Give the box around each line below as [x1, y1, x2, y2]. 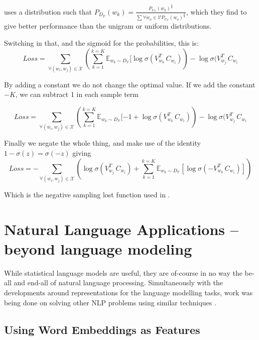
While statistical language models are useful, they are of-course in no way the [4, 267, 242, 278]
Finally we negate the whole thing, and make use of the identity [4, 138, 201, 148]
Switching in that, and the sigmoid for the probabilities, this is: [4, 37, 199, 48]
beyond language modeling [4, 238, 192, 259]
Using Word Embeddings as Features [4, 321, 200, 337]
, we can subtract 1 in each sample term [15, 89, 139, 99]
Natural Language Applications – [4, 218, 238, 239]
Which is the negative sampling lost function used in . [4, 189, 170, 199]
